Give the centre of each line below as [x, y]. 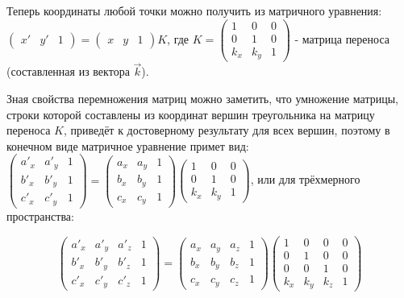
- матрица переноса [342, 38]
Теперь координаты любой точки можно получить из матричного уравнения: [194, 10]
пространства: [40, 215]
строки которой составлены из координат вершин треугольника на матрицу [191, 114]
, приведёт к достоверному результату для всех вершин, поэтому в [227, 130]
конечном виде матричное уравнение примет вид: [128, 145]
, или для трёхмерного [305, 179]
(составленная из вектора [68, 71]
